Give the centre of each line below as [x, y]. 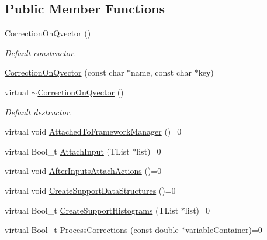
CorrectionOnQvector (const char [65, 72]
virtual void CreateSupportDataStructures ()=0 [90, 190]
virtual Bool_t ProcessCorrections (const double [92, 230]
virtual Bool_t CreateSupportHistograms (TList [92, 210]
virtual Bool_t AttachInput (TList [67, 151]
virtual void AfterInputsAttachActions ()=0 [83, 171]
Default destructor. [39, 112]
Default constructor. [41, 52]
